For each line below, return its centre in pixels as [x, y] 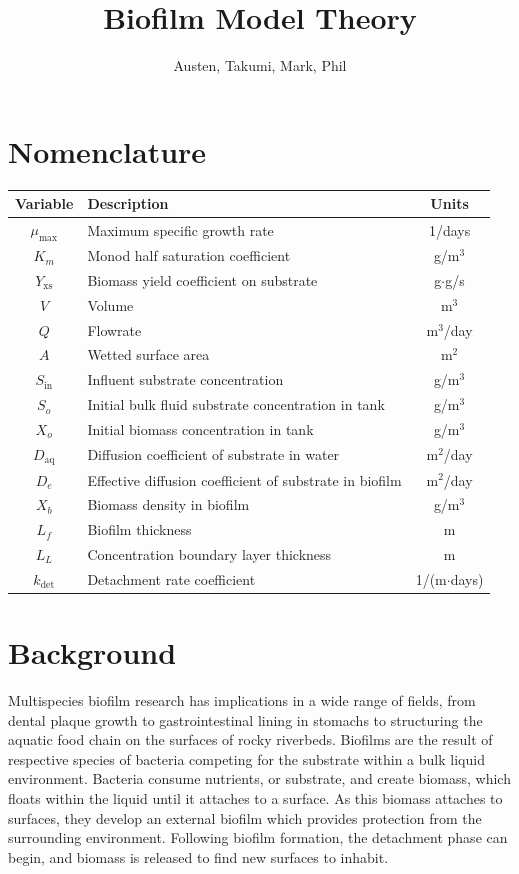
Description [128, 203]
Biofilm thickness [139, 529]
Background [92, 652]
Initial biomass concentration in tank [200, 428]
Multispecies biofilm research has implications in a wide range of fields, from [242, 700]
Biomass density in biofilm [168, 504]
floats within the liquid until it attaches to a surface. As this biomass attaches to [255, 798]
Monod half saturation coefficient [189, 255]
